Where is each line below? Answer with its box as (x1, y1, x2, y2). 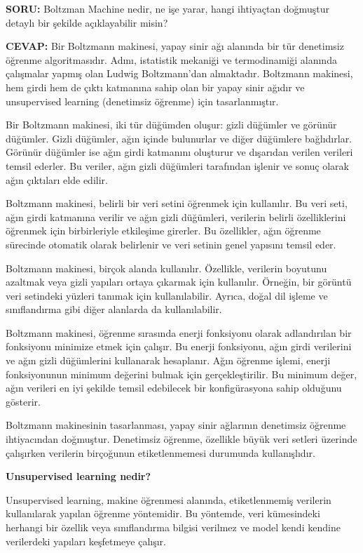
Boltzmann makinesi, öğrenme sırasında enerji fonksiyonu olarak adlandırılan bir (6, 325, 352, 340)
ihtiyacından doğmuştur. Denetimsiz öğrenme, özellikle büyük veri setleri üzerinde (6, 432, 357, 446)
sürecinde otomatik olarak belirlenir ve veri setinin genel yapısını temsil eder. (6, 236, 336, 251)
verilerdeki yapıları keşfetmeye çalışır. (6, 533, 166, 548)
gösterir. (6, 394, 41, 408)
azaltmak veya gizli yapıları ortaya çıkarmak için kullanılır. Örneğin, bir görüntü (6, 274, 352, 289)
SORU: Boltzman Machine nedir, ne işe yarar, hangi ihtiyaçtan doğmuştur (6, 1, 329, 15)
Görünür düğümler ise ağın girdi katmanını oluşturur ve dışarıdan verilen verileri (6, 145, 353, 159)
